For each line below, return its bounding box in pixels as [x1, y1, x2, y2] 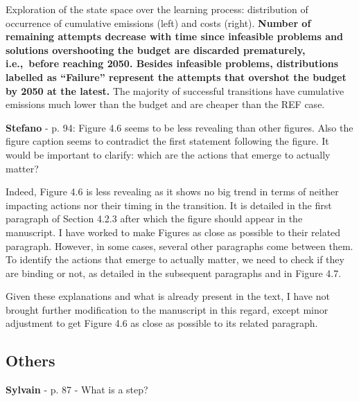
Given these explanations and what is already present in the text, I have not [6, 289, 330, 303]
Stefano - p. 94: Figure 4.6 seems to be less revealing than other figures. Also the [6, 120, 353, 134]
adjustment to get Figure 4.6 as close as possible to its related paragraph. [6, 316, 318, 330]
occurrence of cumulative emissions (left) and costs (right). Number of [6, 15, 311, 30]
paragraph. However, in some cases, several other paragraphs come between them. [6, 238, 353, 253]
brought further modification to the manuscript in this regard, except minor [6, 302, 329, 317]
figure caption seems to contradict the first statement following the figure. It [6, 134, 329, 148]
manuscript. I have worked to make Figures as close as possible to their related [6, 224, 341, 239]
